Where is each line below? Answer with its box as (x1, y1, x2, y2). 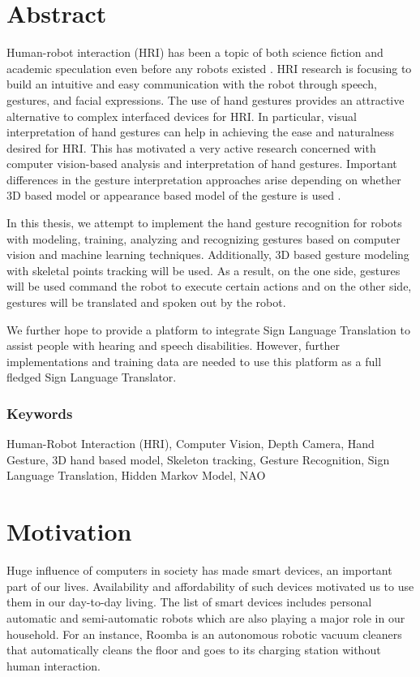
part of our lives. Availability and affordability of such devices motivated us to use (6, 577, 414, 594)
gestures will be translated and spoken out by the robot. (6, 294, 286, 311)
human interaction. (6, 657, 101, 674)
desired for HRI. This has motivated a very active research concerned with (6, 139, 376, 156)
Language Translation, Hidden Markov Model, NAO (6, 467, 266, 484)
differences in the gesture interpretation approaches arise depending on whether (6, 170, 401, 188)
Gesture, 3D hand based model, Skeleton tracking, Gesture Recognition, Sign (6, 451, 390, 468)
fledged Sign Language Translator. (6, 369, 177, 386)
